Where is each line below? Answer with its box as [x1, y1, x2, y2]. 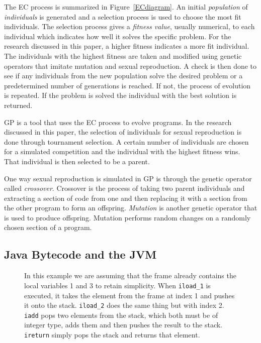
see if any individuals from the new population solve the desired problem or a [4, 70, 243, 81]
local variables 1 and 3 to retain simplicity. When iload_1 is [24, 280, 211, 290]
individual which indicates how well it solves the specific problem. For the [4, 31, 231, 41]
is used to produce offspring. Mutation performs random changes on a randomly [4, 212, 251, 222]
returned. [4, 99, 33, 110]
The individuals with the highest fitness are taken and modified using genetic [4, 50, 242, 61]
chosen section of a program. [4, 222, 92, 233]
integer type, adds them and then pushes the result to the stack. [24, 319, 223, 330]
